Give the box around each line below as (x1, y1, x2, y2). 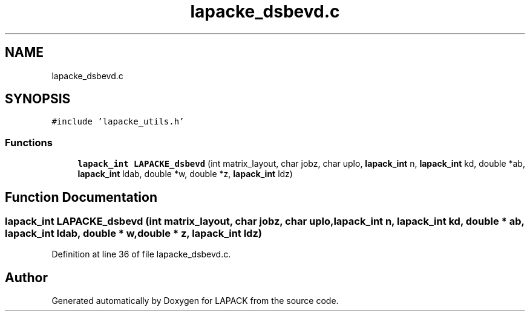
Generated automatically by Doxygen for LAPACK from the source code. (51, 295, 339, 306)
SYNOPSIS (5, 91, 71, 107)
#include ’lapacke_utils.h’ (51, 117, 185, 127)
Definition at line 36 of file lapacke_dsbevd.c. (51, 249, 231, 260)
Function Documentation (5, 189, 157, 205)
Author (5, 269, 48, 285)
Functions (5, 136, 53, 149)
